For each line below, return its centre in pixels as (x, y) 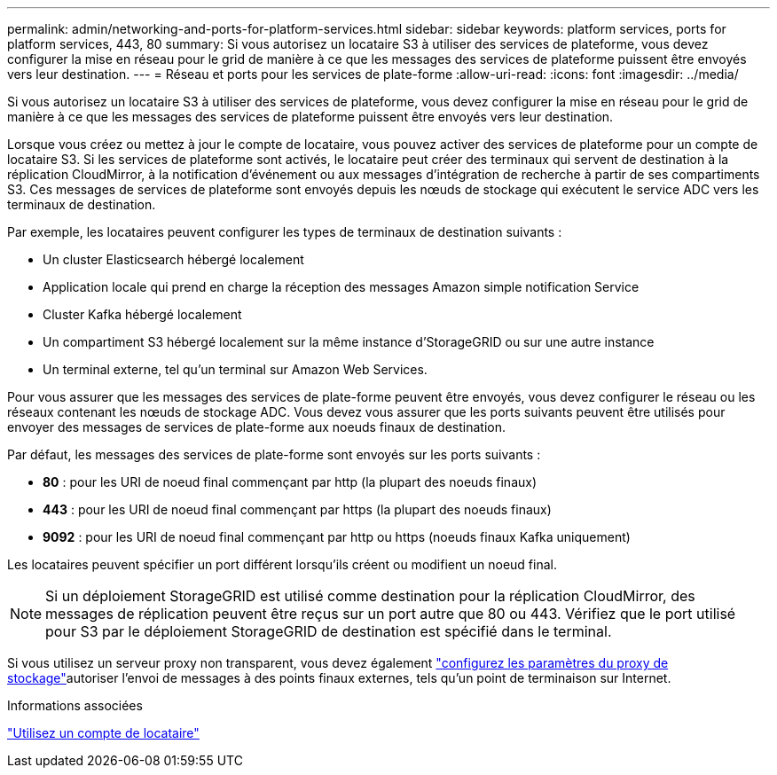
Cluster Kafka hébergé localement (142, 314)
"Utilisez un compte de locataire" (103, 733)
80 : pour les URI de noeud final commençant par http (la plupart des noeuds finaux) (290, 482)
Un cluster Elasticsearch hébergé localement (173, 259)
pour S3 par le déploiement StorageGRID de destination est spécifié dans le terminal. (329, 631)
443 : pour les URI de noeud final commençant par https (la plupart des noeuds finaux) (297, 509)
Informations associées (75, 705)
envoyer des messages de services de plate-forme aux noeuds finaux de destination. (256, 427)
